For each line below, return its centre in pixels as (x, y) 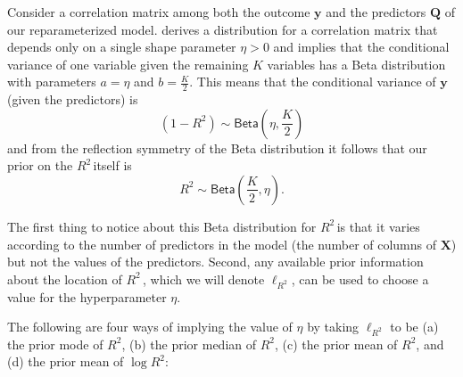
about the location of (65, 279)
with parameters (52, 82)
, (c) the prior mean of (336, 344)
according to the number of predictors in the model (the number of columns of (222, 244)
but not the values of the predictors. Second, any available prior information (215, 262)
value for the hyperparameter (87, 296)
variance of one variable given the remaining (128, 64)
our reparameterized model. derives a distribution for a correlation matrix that (223, 29)
